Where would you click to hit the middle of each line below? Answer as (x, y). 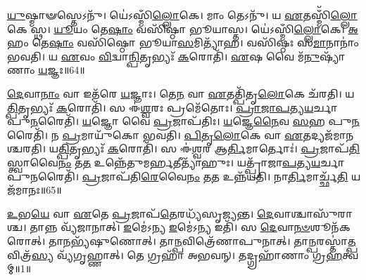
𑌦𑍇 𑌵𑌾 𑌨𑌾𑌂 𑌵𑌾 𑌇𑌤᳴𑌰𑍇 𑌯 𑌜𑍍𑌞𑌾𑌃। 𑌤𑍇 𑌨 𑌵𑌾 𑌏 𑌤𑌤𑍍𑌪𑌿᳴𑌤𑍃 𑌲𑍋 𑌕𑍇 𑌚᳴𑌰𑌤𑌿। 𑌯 (181, 93)
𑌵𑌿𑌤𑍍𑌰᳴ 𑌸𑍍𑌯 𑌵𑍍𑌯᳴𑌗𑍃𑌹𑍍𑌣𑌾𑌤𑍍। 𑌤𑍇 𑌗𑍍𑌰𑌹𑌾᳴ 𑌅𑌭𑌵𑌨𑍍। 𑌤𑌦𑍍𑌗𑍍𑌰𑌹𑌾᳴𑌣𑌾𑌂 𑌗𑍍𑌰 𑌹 (175, 254)
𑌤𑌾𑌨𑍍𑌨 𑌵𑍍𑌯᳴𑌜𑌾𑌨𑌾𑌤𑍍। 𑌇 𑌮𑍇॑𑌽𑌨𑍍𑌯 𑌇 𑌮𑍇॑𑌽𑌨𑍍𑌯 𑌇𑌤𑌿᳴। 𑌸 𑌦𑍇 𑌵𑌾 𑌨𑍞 (170, 227)
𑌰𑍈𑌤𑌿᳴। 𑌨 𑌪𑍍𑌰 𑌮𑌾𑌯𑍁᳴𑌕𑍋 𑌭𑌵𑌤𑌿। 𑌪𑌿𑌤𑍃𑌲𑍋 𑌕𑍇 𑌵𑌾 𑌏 (155, 134)
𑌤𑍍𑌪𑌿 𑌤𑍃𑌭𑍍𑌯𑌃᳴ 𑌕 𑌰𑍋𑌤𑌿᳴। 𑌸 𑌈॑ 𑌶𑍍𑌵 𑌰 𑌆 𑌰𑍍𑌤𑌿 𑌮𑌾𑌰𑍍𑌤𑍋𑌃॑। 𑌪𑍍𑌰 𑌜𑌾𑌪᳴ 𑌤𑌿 (209, 148)
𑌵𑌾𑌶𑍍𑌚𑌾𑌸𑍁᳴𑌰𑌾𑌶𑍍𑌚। (314, 213)
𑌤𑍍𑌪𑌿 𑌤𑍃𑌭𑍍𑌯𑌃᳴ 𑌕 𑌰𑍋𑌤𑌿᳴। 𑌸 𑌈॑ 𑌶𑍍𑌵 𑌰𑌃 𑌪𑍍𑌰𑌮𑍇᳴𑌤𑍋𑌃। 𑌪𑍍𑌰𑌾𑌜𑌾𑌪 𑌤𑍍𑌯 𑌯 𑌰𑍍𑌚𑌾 (172, 107)
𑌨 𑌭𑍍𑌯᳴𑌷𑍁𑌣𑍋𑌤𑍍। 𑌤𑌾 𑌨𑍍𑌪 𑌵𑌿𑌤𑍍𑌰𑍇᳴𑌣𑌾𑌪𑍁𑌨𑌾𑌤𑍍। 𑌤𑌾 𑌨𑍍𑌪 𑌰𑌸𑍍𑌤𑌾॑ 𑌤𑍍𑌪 (209, 240)
